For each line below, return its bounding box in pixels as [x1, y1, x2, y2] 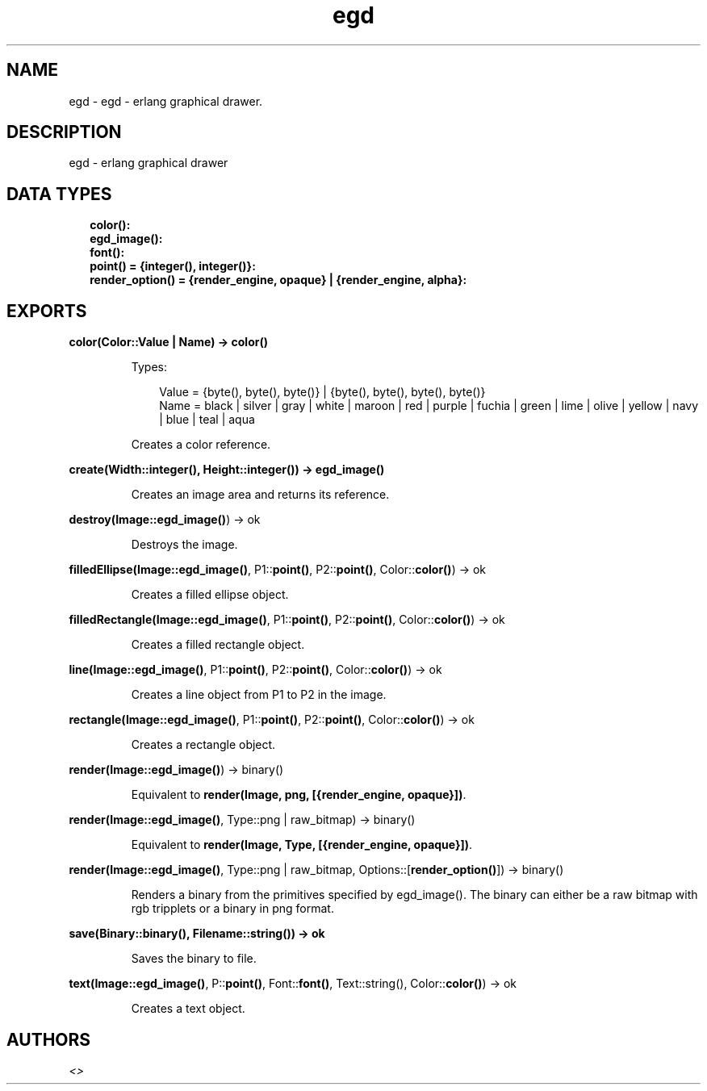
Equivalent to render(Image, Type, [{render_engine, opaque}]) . [131, 838, 473, 852]
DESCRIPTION [6, 122, 122, 143]
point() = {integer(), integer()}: [90, 259, 256, 274]
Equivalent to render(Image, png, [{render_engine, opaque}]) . [131, 788, 466, 802]
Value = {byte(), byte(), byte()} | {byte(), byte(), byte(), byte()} [159, 385, 486, 399]
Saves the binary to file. [131, 951, 257, 966]
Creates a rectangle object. [131, 738, 276, 752]
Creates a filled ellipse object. [131, 587, 289, 602]
